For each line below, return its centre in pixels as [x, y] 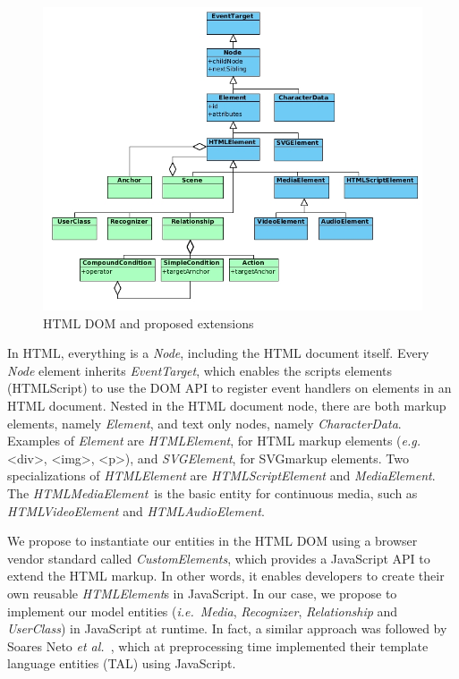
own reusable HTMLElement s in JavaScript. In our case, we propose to [202, 593]
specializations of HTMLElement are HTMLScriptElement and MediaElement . [221, 475]
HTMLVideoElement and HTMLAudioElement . [136, 510]
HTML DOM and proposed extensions [149, 323]
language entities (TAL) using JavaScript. [122, 663]
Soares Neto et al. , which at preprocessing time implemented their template [218, 645]
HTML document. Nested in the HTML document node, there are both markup [227, 406]
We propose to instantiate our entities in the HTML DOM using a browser [212, 541]
